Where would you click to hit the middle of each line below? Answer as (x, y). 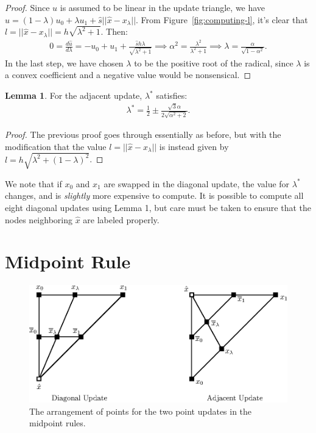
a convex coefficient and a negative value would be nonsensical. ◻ (128, 75)
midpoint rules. (58, 423)
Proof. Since (27, 7)
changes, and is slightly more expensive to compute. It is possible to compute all (154, 195)
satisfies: (172, 95)
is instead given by (194, 146)
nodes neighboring (39, 219)
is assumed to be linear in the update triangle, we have (163, 7)
